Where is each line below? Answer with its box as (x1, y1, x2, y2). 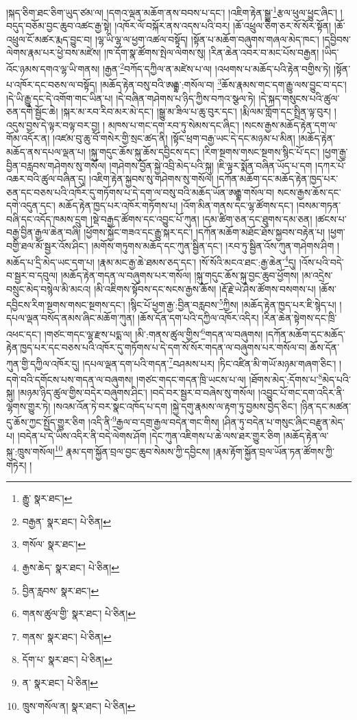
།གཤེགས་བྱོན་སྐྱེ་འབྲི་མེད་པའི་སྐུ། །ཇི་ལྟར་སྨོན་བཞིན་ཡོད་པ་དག (109, 158, 312, 172)
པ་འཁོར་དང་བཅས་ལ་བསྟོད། (6, 77, 97, 91)
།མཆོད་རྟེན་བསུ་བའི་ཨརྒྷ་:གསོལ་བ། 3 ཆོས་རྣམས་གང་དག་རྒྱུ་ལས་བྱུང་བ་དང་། (100, 75, 347, 91)
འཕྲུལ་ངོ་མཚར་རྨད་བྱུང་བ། (6, 32, 93, 46)
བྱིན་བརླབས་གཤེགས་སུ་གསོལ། (6, 158, 106, 172)
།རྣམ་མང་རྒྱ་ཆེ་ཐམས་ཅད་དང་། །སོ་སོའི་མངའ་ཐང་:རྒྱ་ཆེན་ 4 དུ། (97, 252, 297, 269)
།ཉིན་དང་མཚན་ (300, 398, 352, 413)
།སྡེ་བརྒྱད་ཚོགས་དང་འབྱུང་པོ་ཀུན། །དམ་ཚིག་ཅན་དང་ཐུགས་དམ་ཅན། (90, 211, 312, 226)
